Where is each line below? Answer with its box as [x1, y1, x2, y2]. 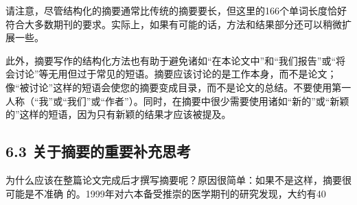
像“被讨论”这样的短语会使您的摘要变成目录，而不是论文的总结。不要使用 [5, 80, 332, 94]
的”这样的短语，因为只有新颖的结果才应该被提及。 [5, 107, 231, 121]
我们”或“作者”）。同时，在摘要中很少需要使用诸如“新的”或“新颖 [67, 93, 349, 108]
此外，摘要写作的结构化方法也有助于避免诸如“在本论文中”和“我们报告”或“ [5, 53, 336, 67]
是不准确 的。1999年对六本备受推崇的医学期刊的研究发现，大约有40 [24, 186, 326, 200]
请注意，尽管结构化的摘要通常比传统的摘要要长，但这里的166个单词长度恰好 [5, 3, 347, 17]
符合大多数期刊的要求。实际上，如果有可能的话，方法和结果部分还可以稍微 [5, 16, 342, 31]
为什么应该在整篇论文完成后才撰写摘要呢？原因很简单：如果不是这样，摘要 [5, 172, 342, 186]
